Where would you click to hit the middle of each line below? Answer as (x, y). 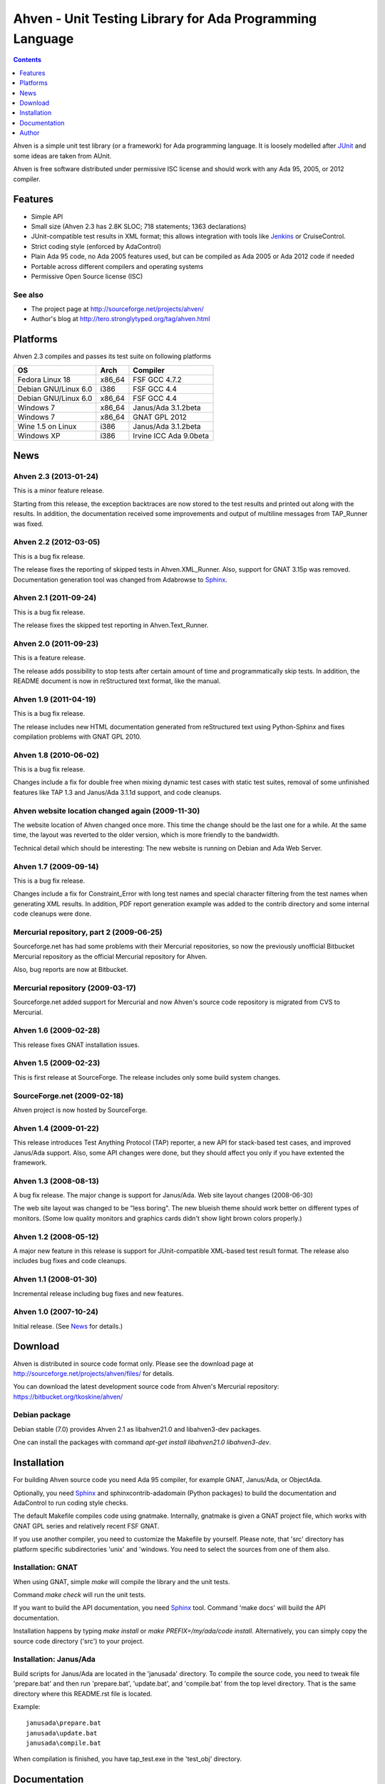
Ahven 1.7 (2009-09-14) (56, 866)
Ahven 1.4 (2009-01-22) (56, 1128)
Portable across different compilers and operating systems (117, 266)
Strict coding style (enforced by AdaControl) (96, 246)
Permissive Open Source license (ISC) (87, 276)
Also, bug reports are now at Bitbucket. (71, 970)
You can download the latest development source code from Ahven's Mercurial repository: (146, 1387)
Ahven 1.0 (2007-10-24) (56, 1312)
